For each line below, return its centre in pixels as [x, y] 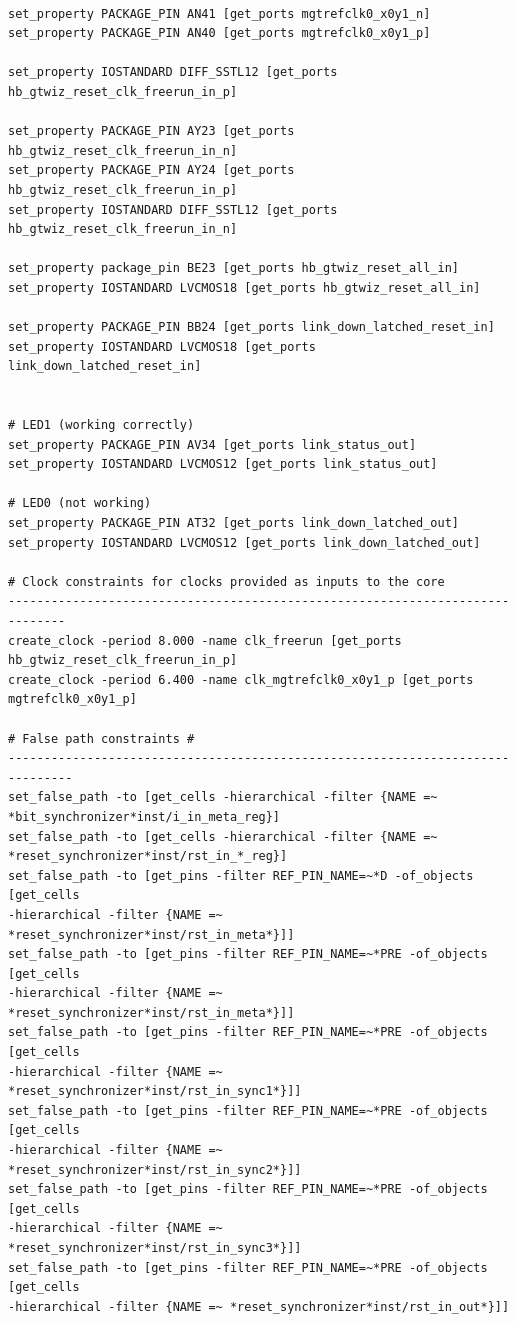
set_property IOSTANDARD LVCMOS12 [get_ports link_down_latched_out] [244, 542]
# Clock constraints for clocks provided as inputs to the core [226, 581]
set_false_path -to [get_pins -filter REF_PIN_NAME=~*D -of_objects [241, 875]
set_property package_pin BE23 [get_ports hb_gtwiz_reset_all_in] [234, 268]
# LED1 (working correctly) [101, 425]
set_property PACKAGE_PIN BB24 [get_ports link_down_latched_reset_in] [251, 327]
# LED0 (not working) [80, 503]
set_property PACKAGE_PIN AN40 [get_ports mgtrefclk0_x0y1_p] [219, 33]
